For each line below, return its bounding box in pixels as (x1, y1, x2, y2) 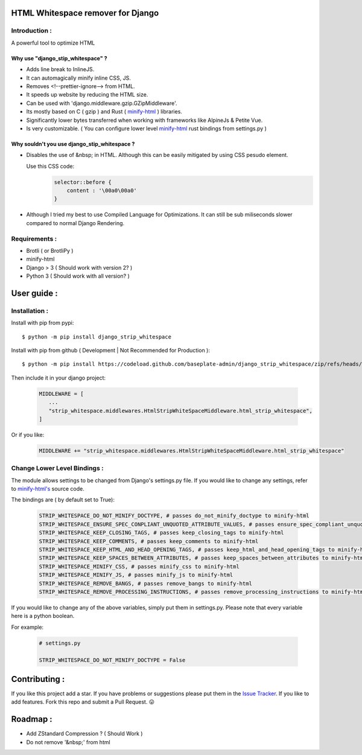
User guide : (11, 288, 58, 298)
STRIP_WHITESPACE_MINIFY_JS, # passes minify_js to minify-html (39, 572, 233, 579)
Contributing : (11, 674, 65, 684)
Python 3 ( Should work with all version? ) (26, 272, 130, 280)
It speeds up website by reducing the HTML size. (26, 91, 148, 98)
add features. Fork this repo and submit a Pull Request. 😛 (11, 698, 155, 706)
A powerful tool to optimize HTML (11, 39, 95, 46)
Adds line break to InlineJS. (26, 66, 95, 73)
